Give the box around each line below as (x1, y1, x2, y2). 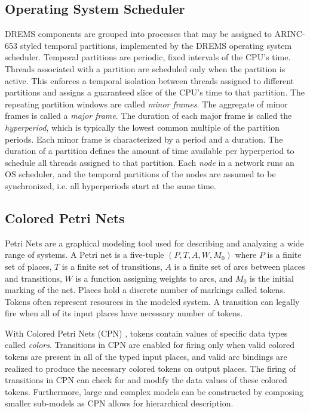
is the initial (249, 272, 294, 284)
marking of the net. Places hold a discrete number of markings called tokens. (5, 283, 286, 296)
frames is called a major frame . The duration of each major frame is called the (5, 109, 292, 122)
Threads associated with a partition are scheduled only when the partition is (5, 62, 286, 75)
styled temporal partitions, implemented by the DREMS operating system (20, 39, 292, 51)
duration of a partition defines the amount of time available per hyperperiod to (5, 144, 294, 157)
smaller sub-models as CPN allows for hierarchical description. (5, 397, 234, 409)
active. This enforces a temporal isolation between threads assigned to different (5, 74, 294, 87)
